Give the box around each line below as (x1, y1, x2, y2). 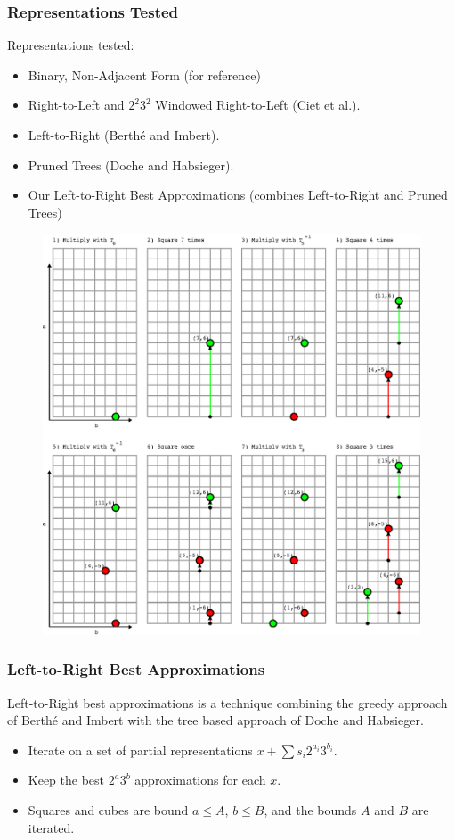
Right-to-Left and (28, 95, 125, 114)
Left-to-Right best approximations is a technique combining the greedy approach (7, 693, 448, 712)
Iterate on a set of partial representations (28, 740, 253, 759)
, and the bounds (264, 801, 357, 819)
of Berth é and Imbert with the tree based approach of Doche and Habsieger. (7, 711, 424, 729)
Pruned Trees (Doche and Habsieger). (28, 155, 234, 174)
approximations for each (134, 770, 266, 789)
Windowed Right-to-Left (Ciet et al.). (155, 95, 361, 114)
